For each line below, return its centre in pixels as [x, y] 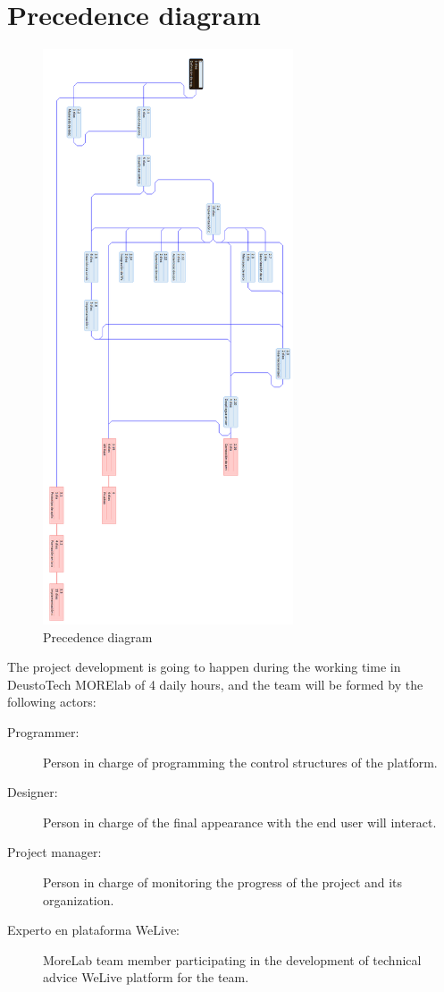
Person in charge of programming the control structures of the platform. [240, 762]
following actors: [52, 702]
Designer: [33, 792]
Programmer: [43, 731]
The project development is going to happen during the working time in [204, 667]
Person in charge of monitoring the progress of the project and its [223, 882]
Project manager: [54, 852]
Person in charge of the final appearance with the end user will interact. [240, 822]
